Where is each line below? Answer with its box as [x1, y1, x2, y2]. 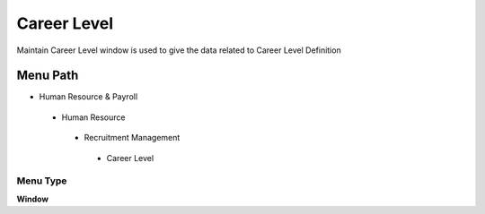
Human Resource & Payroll [39, 91, 138, 102]
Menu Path [16, 68, 79, 83]
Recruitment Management [84, 133, 181, 143]
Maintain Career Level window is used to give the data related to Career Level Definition [16, 45, 341, 56]
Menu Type [16, 175, 67, 187]
